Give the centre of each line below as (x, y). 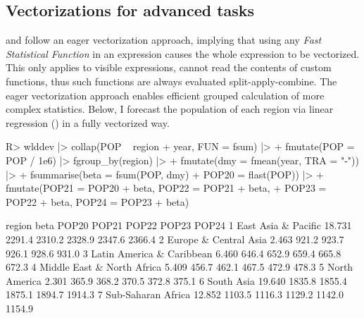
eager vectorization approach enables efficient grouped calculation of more (165, 95)
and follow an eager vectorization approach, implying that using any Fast (164, 40)
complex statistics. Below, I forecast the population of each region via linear (170, 109)
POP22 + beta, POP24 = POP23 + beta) (98, 201)
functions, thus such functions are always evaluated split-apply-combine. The (171, 81)
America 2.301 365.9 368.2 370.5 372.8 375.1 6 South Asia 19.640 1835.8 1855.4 (176, 280)
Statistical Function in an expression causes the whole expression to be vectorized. (183, 53)
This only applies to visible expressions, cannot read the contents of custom (169, 67)
